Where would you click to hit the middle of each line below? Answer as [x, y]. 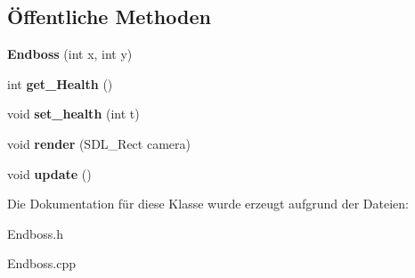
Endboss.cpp [41, 263]
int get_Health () [60, 83]
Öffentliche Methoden [109, 16]
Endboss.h [35, 233]
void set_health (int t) [73, 114]
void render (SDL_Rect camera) [99, 143]
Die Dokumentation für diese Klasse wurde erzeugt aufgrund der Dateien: [208, 204]
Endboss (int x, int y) [70, 54]
